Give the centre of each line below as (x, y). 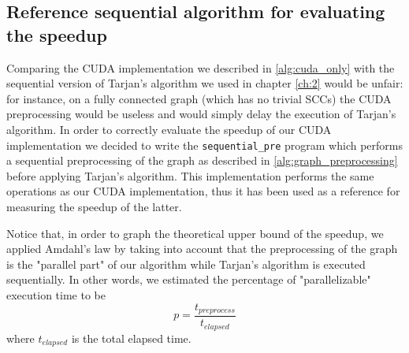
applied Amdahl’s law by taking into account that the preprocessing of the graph (202, 249)
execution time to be (56, 294)
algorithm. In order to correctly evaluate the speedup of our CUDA (169, 129)
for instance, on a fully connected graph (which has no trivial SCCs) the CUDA (199, 98)
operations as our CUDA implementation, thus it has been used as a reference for (203, 191)
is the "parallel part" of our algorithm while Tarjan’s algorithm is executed (186, 264)
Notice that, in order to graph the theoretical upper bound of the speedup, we (195, 233)
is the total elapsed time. (131, 338)
